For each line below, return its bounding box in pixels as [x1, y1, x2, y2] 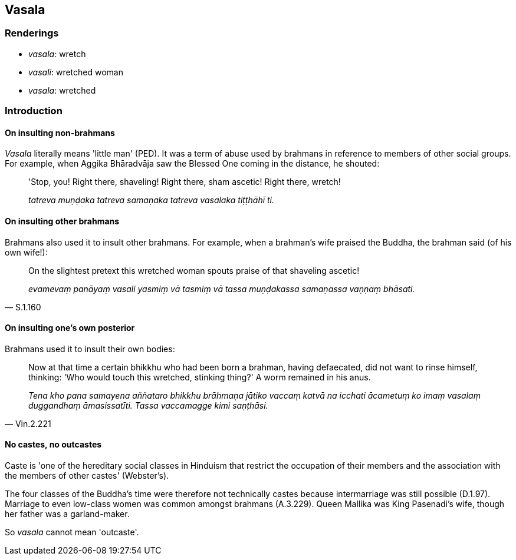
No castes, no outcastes [5, 439, 102, 450]
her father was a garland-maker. [5, 509, 130, 519]
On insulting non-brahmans [5, 127, 115, 138]
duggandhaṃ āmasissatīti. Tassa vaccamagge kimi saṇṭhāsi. [28, 400, 268, 410]
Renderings [5, 27, 59, 39]
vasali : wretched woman [28, 67, 123, 77]
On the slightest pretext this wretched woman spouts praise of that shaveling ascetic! [28, 265, 360, 276]
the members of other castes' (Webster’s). [5, 470, 169, 481]
